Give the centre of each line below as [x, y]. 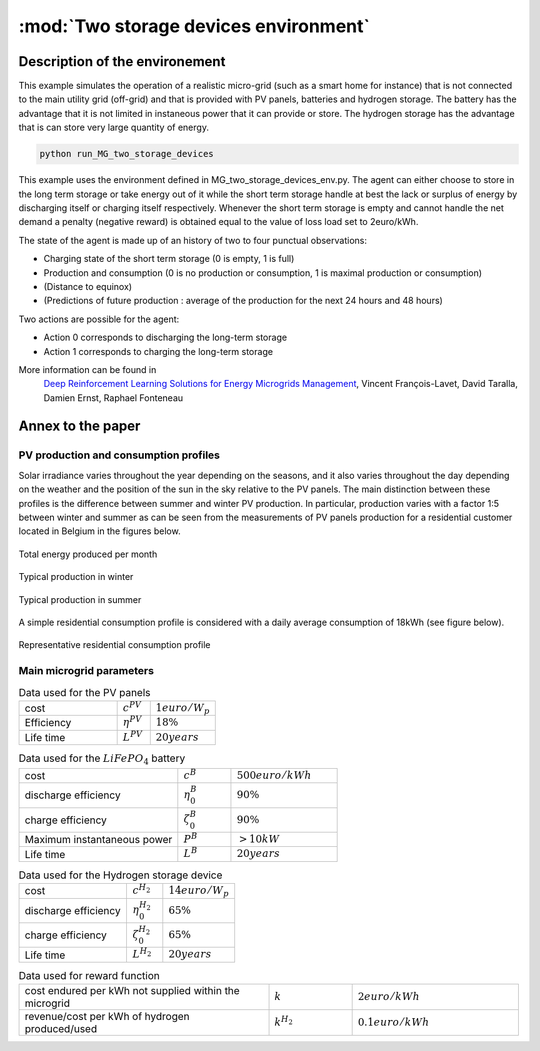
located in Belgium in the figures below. [99, 531]
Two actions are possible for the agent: [99, 319]
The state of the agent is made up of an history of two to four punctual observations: [192, 240]
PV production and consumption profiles [119, 455]
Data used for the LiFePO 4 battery [102, 759]
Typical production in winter [76, 577]
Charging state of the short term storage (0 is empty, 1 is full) [169, 259]
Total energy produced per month [88, 554]
